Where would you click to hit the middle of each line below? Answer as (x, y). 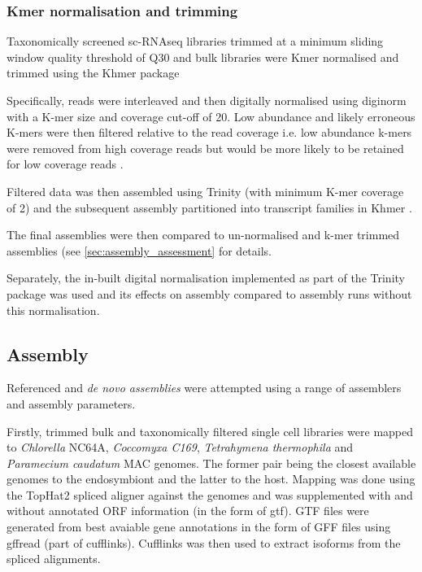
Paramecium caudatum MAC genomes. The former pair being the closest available (211, 463)
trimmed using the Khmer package (93, 73)
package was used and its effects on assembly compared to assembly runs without (209, 293)
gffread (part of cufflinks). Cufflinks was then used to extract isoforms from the (204, 542)
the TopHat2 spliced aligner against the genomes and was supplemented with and (210, 494)
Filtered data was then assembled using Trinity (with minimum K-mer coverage (205, 191)
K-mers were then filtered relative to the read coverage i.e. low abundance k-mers (209, 132)
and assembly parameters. (71, 403)
